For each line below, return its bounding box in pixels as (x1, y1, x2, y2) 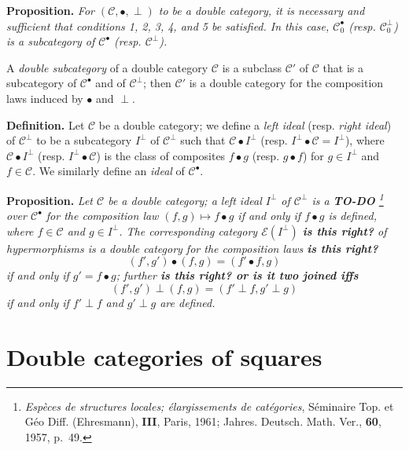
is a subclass (222, 59, 282, 75)
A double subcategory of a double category (6, 59, 208, 75)
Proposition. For (6, 2, 94, 18)
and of (95, 75, 126, 91)
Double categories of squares (6, 340, 322, 372)
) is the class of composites (96, 147, 226, 163)
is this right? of (302, 222, 387, 239)
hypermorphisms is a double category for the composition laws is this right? (6, 240, 378, 256)
